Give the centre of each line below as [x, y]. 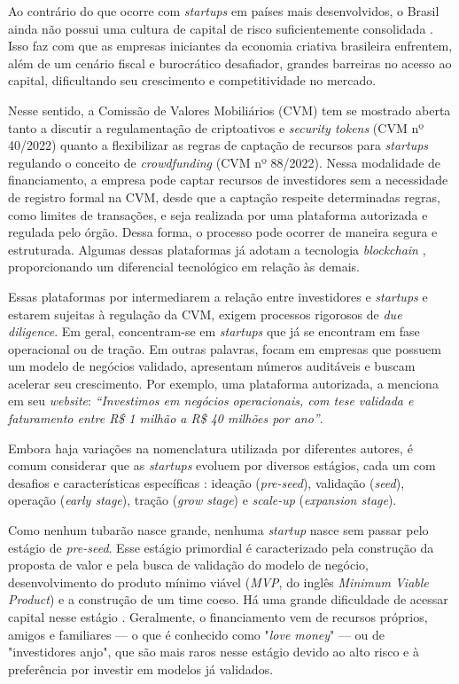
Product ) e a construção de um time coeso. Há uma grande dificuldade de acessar [228, 599]
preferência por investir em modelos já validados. [141, 668]
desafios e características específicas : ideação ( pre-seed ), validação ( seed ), [206, 482]
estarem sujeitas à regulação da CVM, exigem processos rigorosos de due [205, 314]
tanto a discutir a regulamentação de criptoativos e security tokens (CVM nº [216, 127]
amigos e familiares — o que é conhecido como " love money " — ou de [197, 634]
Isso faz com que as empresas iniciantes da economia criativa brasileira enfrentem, [230, 46]
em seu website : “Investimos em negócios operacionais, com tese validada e [211, 401]
